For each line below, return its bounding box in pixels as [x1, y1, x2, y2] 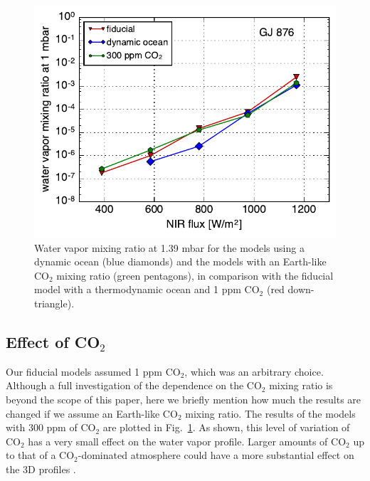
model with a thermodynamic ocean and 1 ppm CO [34, 282, 260, 297]
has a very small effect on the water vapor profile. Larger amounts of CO [28, 433, 347, 448]
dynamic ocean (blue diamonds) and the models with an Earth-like [34, 254, 327, 269]
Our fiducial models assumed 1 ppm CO [6, 364, 181, 379]
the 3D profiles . [6, 461, 76, 476]
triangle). [34, 295, 75, 310]
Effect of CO [6, 330, 100, 352]
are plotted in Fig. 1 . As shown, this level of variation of [102, 420, 350, 435]
